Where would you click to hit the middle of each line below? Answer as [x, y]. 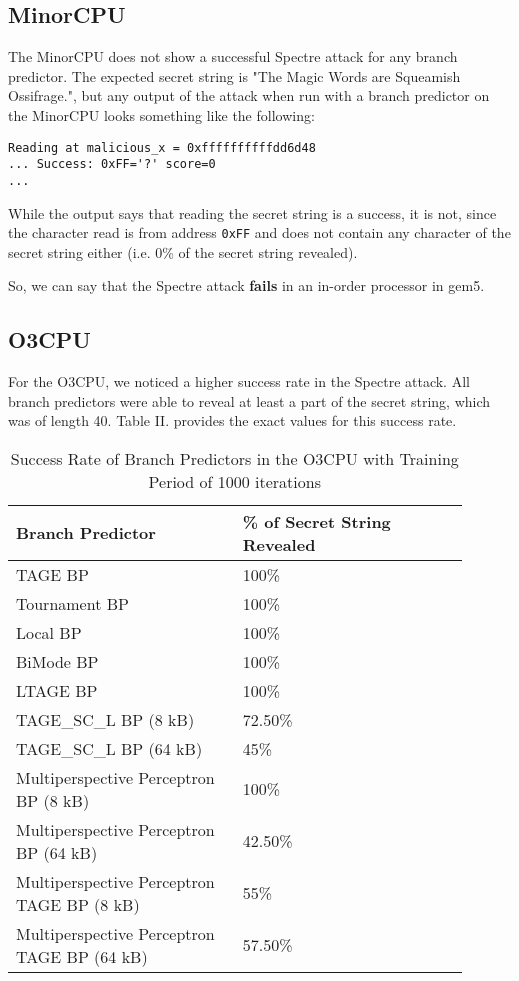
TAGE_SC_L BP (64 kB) [109, 748]
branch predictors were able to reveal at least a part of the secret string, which [249, 400]
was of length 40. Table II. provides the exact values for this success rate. [232, 420]
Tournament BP [72, 603]
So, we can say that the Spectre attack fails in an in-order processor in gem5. [246, 285]
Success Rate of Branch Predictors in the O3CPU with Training [234, 458]
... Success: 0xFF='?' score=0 [112, 164]
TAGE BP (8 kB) [78, 904]
